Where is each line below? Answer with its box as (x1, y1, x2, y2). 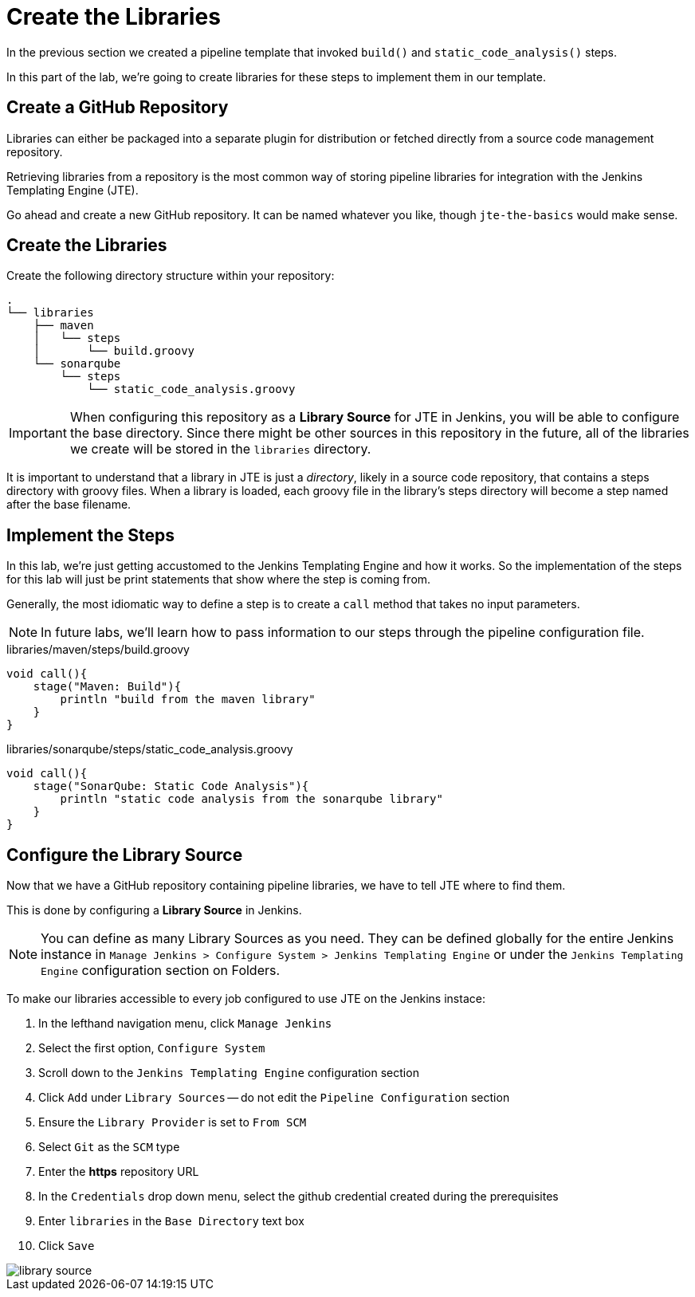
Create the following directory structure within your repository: (6, 269, 335, 283)
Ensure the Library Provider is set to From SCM (38, 1115, 307, 1130)
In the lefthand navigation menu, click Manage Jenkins (38, 1016, 332, 1031)
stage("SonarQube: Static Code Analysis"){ (33, 780, 309, 793)
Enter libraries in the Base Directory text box (38, 1214, 304, 1228)
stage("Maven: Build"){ (33, 680, 182, 694)
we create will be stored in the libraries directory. (69, 441, 371, 458)
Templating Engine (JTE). (6, 183, 139, 197)
